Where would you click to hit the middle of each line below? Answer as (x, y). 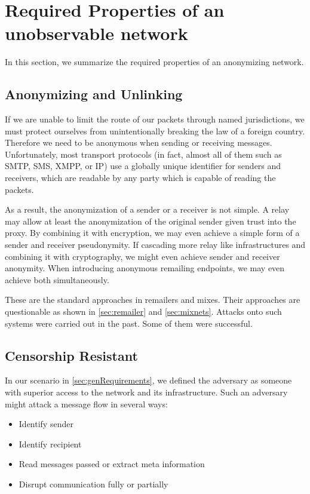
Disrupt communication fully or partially (93, 484)
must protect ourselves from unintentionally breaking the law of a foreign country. (155, 131)
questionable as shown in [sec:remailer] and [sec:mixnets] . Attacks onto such (143, 312)
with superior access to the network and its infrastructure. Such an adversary (146, 392)
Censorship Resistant (71, 355)
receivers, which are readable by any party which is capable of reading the (140, 178)
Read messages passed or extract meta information (112, 464)
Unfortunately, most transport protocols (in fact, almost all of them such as (143, 154)
